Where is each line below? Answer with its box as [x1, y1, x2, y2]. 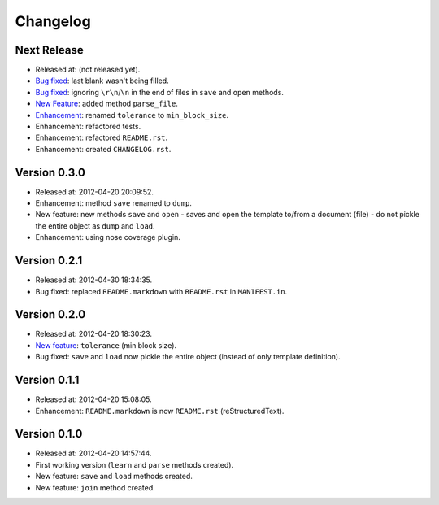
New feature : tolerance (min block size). [35, 340, 177, 350]
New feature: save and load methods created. [35, 472, 193, 481]
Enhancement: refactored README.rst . [35, 133, 168, 142]
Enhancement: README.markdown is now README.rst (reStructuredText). [35, 406, 285, 416]
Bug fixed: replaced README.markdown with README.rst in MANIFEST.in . [35, 286, 288, 296]
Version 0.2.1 [15, 254, 83, 268]
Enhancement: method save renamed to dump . [35, 198, 193, 208]
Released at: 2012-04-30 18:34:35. [35, 275, 153, 285]
